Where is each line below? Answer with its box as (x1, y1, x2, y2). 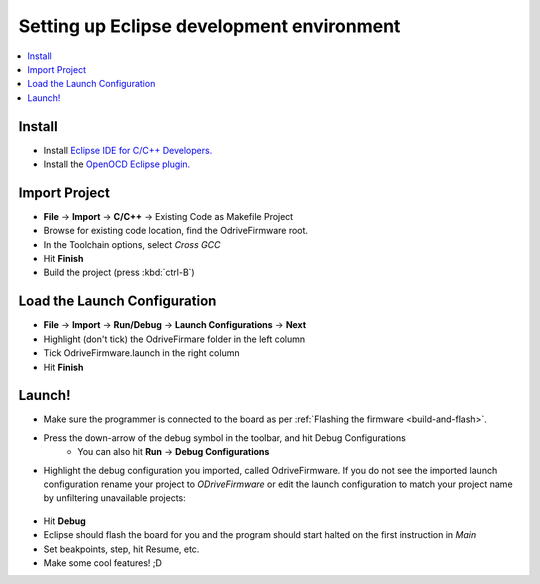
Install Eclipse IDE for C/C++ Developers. (43, 144, 213, 156)
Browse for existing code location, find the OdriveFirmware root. (43, 225, 309, 237)
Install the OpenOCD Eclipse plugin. (43, 158, 191, 170)
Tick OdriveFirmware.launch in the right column (43, 347, 240, 359)
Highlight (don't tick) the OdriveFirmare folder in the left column (43, 333, 306, 345)
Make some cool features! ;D (43, 556, 162, 569)
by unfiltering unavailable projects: (43, 492, 187, 504)
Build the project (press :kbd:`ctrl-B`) (43, 266, 195, 279)
